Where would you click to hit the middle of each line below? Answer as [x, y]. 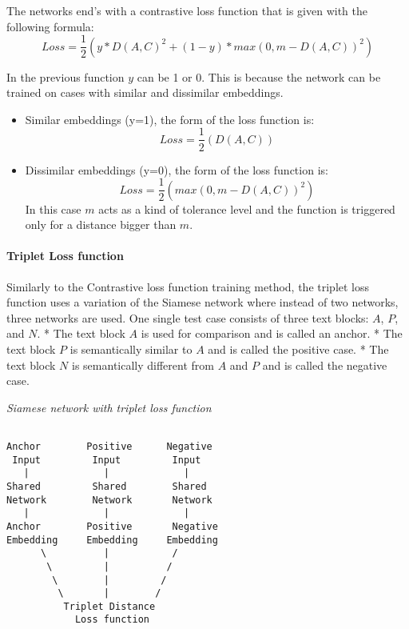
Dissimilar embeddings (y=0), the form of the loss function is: [177, 169]
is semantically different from [143, 365]
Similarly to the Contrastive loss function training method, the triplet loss [188, 286]
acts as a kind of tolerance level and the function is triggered [247, 208]
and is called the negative [325, 365]
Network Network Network [109, 500]
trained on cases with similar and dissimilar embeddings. [145, 92]
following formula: [50, 26]
